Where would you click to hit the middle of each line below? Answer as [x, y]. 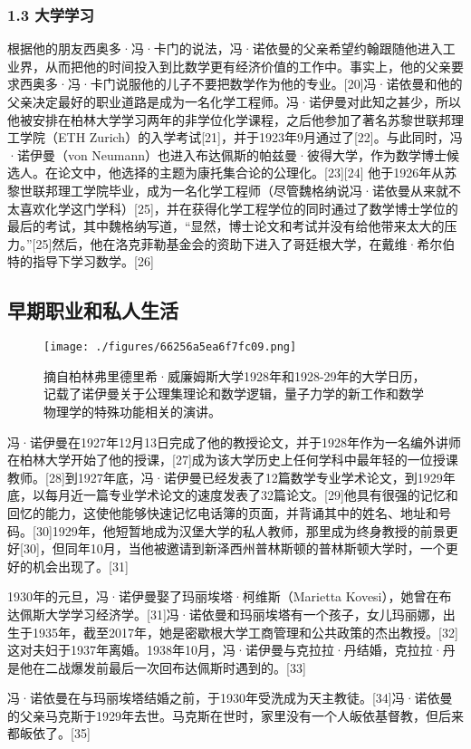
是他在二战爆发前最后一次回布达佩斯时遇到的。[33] [157, 667]
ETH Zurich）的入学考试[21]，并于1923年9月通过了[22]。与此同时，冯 [260, 137]
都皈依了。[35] [49, 733]
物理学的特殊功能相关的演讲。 [132, 411]
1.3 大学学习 [51, 14]
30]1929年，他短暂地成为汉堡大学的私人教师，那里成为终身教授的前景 [240, 530]
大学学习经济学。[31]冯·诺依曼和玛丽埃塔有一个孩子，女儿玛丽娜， [244, 614]
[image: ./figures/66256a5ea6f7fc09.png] [170, 347]
